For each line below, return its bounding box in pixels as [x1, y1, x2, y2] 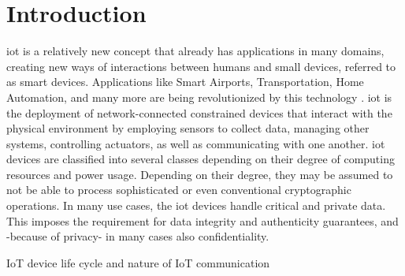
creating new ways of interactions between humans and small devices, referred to [6, 58, 396, 74]
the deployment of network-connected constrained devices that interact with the [6, 104, 392, 121]
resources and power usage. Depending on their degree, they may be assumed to [6, 166, 393, 182]
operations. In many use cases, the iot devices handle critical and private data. [6, 197, 386, 214]
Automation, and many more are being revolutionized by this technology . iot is [6, 88, 392, 105]
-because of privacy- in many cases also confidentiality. [6, 228, 269, 244]
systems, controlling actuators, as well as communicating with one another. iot [6, 135, 385, 151]
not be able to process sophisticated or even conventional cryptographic [6, 181, 351, 198]
